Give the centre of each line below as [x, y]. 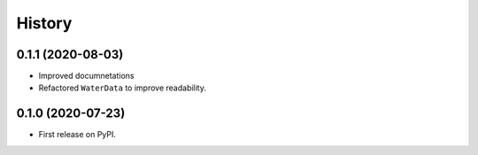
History [44, 23]
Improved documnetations [86, 76]
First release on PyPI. [77, 135]
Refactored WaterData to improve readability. [123, 88]
